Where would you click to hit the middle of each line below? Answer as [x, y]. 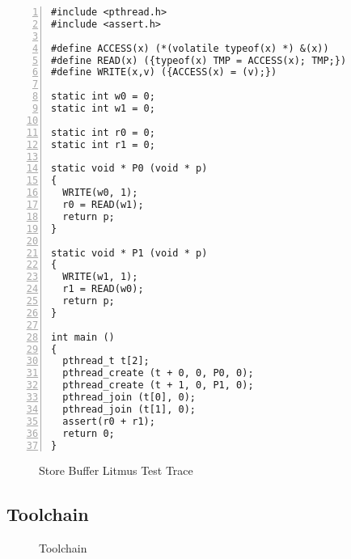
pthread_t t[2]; [106, 361]
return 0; [89, 433]
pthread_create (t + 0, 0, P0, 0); [158, 373]
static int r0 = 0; [103, 132]
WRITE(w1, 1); [100, 277]
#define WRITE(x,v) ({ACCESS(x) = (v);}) [164, 72]
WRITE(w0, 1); [100, 193]
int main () [83, 337]
